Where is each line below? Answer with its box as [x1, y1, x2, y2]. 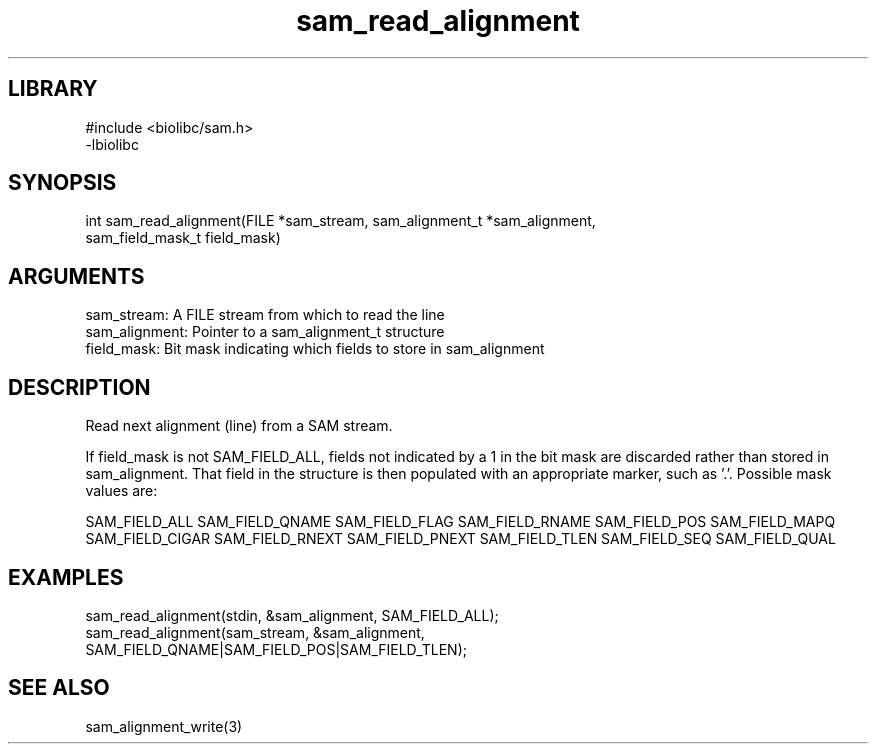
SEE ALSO [8, 675, 110, 701]
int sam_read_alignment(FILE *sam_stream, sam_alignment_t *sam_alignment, [85, 212, 596, 230]
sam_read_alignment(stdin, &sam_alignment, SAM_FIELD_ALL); [85, 606, 499, 624]
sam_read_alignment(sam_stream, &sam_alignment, [85, 623, 425, 641]
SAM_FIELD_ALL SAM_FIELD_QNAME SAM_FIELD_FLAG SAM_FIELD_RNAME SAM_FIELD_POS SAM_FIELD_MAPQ [85, 513, 836, 531]
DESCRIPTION [8, 374, 151, 400]
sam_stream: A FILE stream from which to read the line [85, 306, 445, 324]
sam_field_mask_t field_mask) [85, 229, 281, 247]
